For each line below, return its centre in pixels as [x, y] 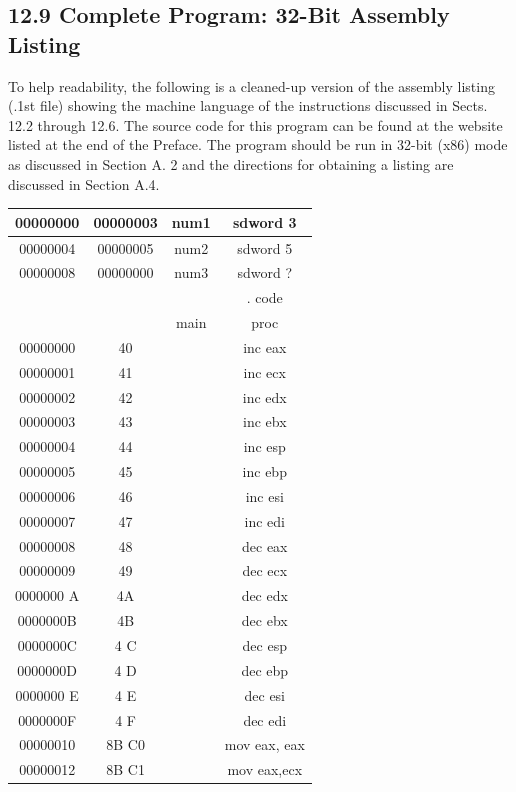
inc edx [264, 396]
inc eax [265, 346]
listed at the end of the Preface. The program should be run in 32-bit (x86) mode [258, 144]
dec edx [264, 595]
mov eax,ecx [265, 769]
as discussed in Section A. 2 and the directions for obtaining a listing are [231, 163]
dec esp [264, 645]
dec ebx [264, 620]
